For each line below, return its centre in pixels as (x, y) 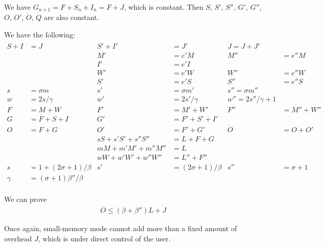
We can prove (25, 199)
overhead (18, 239)
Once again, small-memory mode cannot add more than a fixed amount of (120, 228)
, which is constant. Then (164, 7)
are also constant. (71, 17)
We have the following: (40, 35)
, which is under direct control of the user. (104, 239)
